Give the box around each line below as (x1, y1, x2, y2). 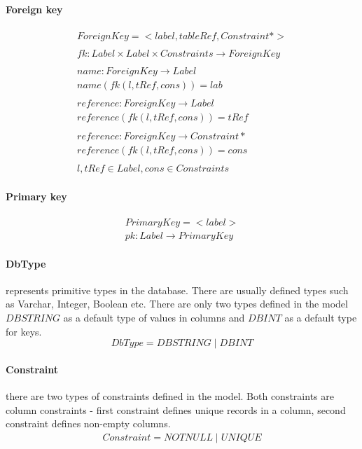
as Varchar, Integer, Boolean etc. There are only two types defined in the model (6, 296, 348, 311)
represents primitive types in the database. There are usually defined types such (6, 282, 349, 297)
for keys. (6, 324, 42, 338)
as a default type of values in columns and (63, 310, 245, 325)
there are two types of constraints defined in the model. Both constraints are (6, 389, 334, 403)
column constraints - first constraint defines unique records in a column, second (6, 402, 346, 417)
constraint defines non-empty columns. (6, 416, 171, 431)
